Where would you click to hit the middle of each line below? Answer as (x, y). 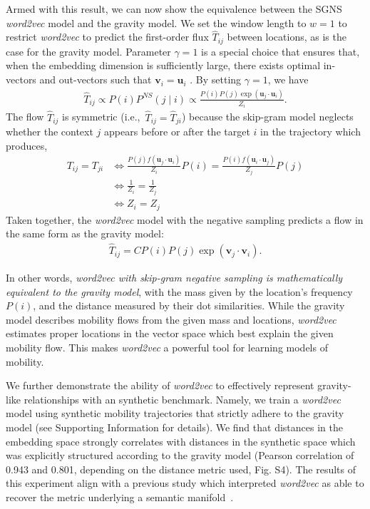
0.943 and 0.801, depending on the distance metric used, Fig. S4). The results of (181, 469)
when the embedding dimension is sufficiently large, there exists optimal (163, 65)
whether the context (50, 132)
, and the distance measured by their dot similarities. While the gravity (189, 305)
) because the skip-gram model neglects (267, 117)
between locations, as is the (287, 37)
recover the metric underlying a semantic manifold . (120, 497)
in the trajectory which (310, 132)
